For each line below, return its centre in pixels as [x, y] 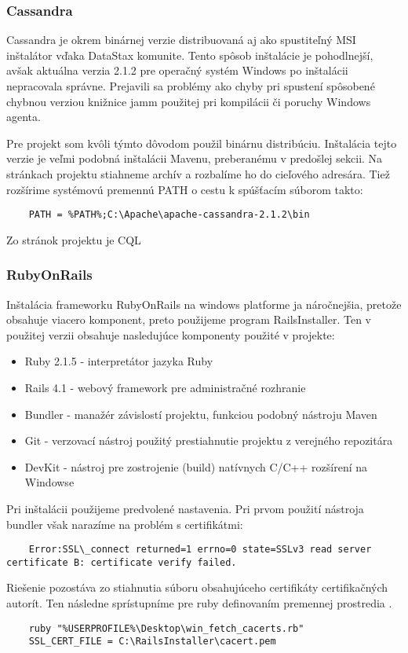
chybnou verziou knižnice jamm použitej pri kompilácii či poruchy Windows [189, 101]
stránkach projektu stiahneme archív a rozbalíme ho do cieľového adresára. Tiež [198, 173]
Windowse [49, 482]
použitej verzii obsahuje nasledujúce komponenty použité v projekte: [171, 334]
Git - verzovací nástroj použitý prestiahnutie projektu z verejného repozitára [209, 440]
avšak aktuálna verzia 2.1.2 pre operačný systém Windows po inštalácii [177, 70]
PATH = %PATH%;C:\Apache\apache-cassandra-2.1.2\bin [169, 215]
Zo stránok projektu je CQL [74, 239]
